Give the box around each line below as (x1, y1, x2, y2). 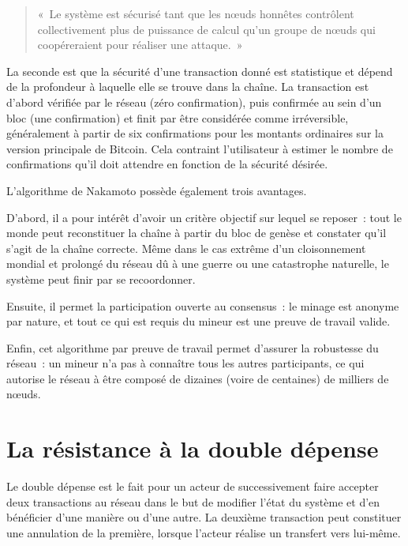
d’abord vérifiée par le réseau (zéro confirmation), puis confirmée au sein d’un (6, 93, 382, 110)
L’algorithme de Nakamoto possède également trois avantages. (6, 182, 307, 198)
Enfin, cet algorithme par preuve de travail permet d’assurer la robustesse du (6, 339, 379, 356)
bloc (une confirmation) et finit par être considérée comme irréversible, (6, 109, 349, 126)
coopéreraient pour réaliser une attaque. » (37, 36, 243, 53)
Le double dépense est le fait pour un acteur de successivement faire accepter (6, 478, 379, 495)
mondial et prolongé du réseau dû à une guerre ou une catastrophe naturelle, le (6, 255, 389, 272)
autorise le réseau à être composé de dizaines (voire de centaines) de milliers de (6, 370, 389, 386)
